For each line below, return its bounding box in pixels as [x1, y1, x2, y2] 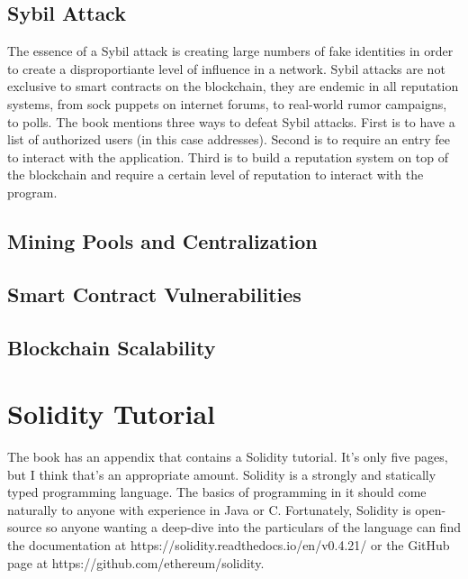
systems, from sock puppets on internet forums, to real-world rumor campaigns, [7, 94, 447, 113]
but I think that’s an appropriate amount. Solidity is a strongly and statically [7, 464, 436, 483]
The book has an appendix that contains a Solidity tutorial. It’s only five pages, [7, 447, 448, 466]
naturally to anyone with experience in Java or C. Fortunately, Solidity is [7, 500, 411, 519]
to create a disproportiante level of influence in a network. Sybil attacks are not [7, 59, 445, 78]
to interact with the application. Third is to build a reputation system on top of [7, 147, 448, 166]
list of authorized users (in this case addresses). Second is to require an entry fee [7, 130, 451, 149]
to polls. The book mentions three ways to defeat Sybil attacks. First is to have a [7, 112, 455, 131]
